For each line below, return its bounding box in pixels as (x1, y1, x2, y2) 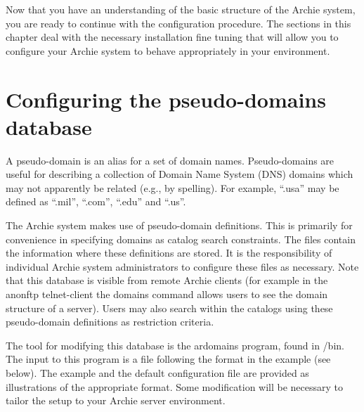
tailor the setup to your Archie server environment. (6, 393, 226, 408)
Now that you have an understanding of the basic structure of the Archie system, (6, 2, 356, 16)
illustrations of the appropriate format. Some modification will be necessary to (6, 379, 344, 394)
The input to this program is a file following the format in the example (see (6, 352, 331, 366)
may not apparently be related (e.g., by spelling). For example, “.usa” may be (6, 180, 339, 195)
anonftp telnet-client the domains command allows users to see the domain (6, 287, 328, 302)
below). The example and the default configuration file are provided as (6, 366, 309, 380)
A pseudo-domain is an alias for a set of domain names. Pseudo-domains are (6, 153, 334, 167)
